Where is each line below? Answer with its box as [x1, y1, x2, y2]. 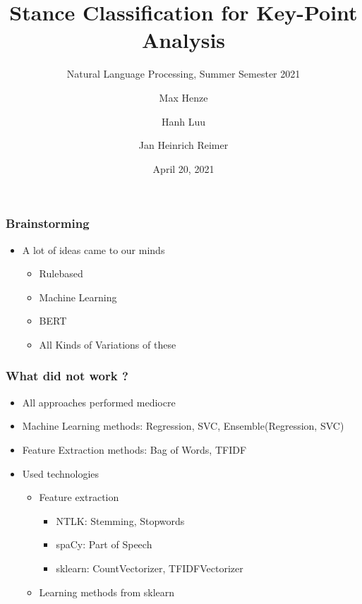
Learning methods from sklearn [39, 584, 175, 599]
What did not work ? [6, 367, 128, 385]
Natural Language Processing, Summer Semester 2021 [66, 66, 301, 81]
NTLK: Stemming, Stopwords [56, 513, 185, 528]
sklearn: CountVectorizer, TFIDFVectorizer [56, 560, 243, 575]
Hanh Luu [161, 114, 206, 128]
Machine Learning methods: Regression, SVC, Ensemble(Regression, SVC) [22, 418, 344, 433]
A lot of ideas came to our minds [22, 242, 165, 257]
